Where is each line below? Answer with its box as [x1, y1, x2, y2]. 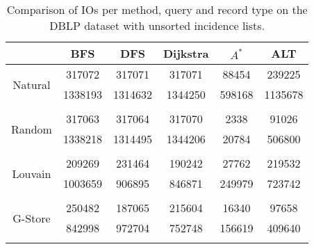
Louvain [12, 165, 51, 182]
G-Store [13, 209, 51, 226]
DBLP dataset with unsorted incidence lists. [49, 17, 265, 33]
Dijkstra [163, 45, 209, 61]
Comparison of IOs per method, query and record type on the [6, 1, 308, 17]
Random [11, 120, 52, 137]
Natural [13, 76, 51, 93]
